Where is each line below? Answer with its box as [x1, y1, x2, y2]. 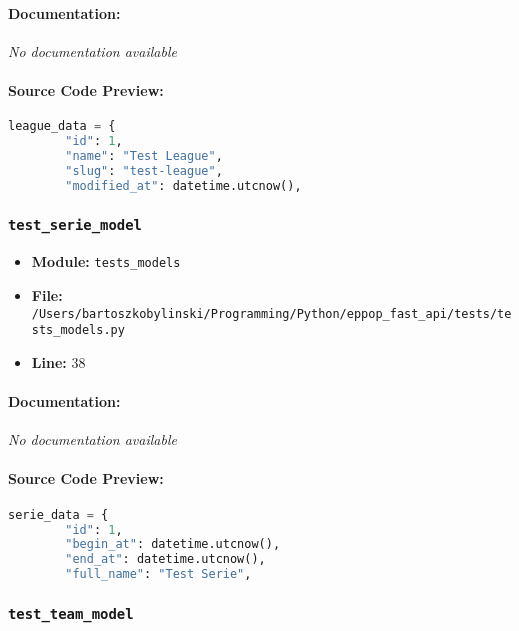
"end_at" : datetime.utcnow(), [65, 552, 266, 567]
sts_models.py [31, 323, 125, 338]
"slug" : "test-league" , [65, 163, 223, 178]
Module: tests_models [31, 251, 181, 272]
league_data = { [8, 119, 116, 134]
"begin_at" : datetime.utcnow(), [65, 537, 281, 552]
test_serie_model [8, 217, 142, 234]
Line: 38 [31, 351, 86, 372]
